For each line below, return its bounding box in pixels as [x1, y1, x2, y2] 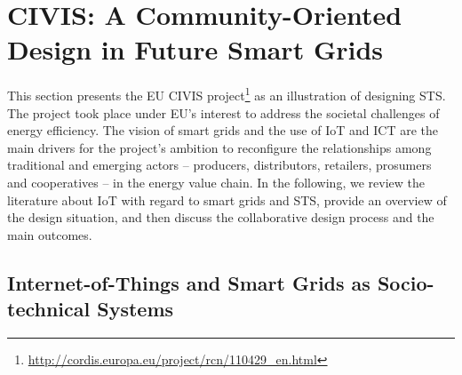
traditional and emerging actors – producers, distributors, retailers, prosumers [7, 156, 432, 174]
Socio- [377, 268, 434, 296]
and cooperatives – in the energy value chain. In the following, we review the [7, 172, 425, 191]
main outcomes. [7, 225, 92, 243]
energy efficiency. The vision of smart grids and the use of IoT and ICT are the [7, 121, 438, 140]
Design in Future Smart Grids [7, 31, 383, 68]
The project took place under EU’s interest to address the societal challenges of [7, 103, 440, 122]
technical [7, 295, 91, 323]
